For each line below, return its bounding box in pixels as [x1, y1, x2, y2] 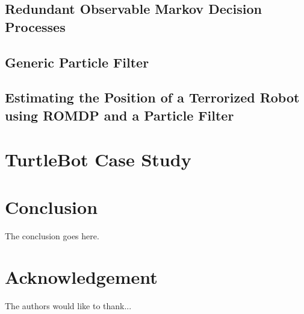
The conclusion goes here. [5, 229, 99, 242]
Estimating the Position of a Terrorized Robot [5, 88, 300, 107]
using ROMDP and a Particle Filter [5, 105, 234, 124]
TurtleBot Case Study [5, 147, 191, 172]
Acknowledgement [5, 265, 158, 289]
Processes [5, 17, 66, 36]
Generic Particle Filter [5, 52, 149, 71]
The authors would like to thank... [5, 300, 132, 312]
